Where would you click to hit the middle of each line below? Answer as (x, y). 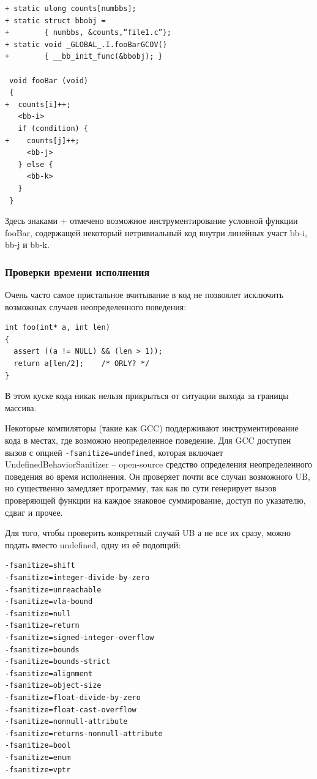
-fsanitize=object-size (53, 686)
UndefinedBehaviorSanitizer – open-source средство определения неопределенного (159, 464)
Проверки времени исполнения (77, 271)
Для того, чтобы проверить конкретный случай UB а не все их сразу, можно (148, 533)
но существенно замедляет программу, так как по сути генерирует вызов (141, 488)
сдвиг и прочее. (34, 512)
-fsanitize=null (38, 613)
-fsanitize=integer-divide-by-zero (77, 578)
